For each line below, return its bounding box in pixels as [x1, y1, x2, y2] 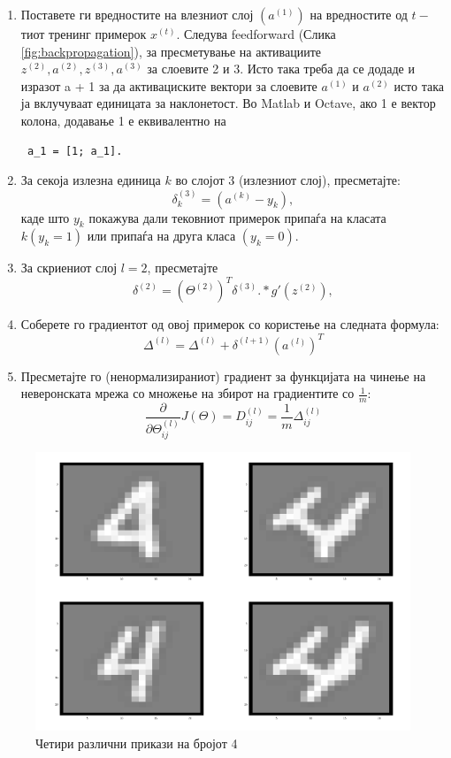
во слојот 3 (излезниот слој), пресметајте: [175, 171, 401, 189]
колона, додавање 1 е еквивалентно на [20, 111, 226, 129]
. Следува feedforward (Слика [176, 25, 336, 42]
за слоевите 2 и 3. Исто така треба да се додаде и [147, 59, 415, 78]
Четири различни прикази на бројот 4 [35, 733, 238, 752]
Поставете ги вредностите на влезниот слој [20, 5, 254, 23]
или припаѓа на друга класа [87, 226, 236, 245]
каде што [20, 208, 70, 226]
